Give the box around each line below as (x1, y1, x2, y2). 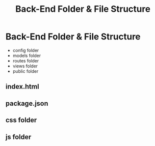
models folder (12, 53, 41, 58)
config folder (12, 47, 39, 53)
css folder (5, 116, 37, 124)
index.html (5, 83, 39, 91)
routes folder (12, 58, 39, 63)
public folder (12, 68, 39, 74)
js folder (5, 133, 31, 141)
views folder (12, 63, 38, 69)
